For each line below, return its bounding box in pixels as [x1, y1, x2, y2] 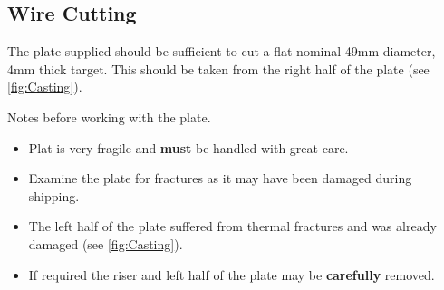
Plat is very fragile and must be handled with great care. [28, 138, 349, 157]
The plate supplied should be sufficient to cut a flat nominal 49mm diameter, [7, 42, 436, 61]
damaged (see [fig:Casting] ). [28, 234, 183, 253]
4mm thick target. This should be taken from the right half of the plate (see [7, 59, 430, 78]
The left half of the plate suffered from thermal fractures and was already [28, 217, 437, 236]
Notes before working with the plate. [7, 107, 211, 126]
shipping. [28, 186, 80, 205]
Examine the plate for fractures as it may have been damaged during [28, 169, 412, 188]
